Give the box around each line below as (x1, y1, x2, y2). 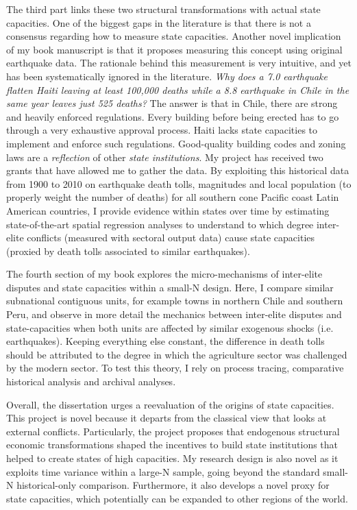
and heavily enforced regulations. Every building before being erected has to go (6, 109, 339, 123)
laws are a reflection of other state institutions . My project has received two (6, 149, 323, 164)
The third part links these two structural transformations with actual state (6, 2, 321, 16)
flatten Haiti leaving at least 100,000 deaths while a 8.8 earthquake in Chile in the (6, 82, 349, 97)
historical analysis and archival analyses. (6, 374, 176, 389)
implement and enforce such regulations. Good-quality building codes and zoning (6, 136, 346, 150)
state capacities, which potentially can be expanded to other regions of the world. (6, 491, 348, 505)
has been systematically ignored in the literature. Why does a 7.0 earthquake (6, 69, 328, 83)
